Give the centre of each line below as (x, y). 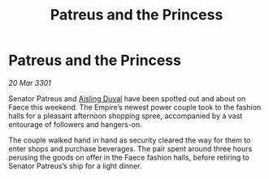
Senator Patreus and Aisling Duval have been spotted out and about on (127, 98)
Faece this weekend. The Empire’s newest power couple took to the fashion (135, 107)
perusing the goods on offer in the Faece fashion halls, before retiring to (129, 157)
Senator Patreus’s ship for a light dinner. (75, 166)
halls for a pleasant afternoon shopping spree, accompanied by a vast (126, 116)
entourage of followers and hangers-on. (75, 124)
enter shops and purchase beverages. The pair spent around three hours (130, 148)
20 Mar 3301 (30, 83)
